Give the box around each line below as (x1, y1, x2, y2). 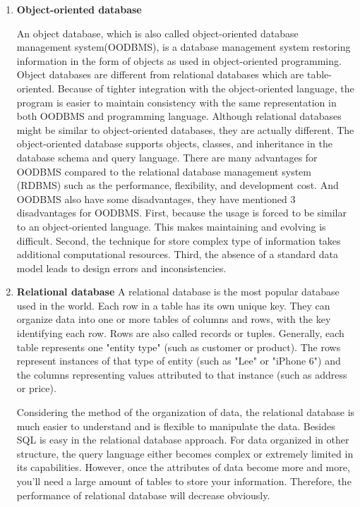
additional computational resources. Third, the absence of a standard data (16, 247, 338, 262)
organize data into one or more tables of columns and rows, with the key (16, 312, 331, 326)
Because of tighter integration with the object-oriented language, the (57, 80, 354, 95)
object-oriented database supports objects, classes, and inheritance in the (16, 136, 332, 151)
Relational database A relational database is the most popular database (16, 284, 340, 299)
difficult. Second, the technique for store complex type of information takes (16, 233, 341, 248)
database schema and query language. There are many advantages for (16, 149, 318, 164)
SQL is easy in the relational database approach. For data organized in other (16, 432, 349, 447)
